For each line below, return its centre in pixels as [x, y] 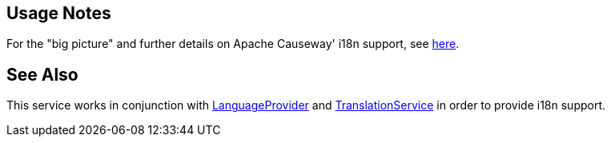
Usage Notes [59, 13]
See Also [42, 74]
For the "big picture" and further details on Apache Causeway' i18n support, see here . [233, 44]
